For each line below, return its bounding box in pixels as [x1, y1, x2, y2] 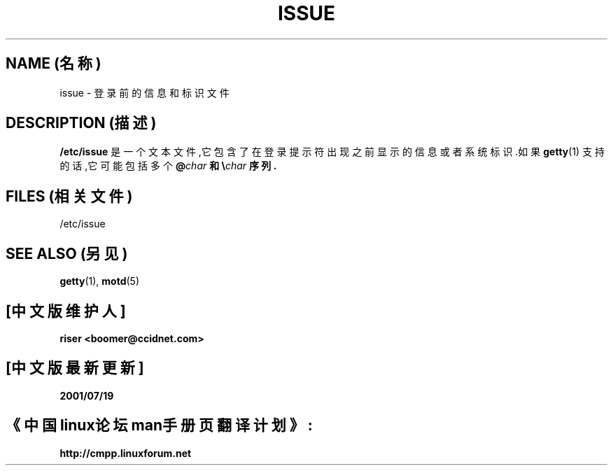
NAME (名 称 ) [6, 55, 101, 73]
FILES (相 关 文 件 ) [6, 187, 133, 205]
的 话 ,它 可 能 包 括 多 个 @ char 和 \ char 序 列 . [59, 160, 277, 172]
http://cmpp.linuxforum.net [59, 447, 192, 459]
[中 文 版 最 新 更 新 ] [6, 359, 144, 377]
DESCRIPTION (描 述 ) [6, 114, 157, 132]
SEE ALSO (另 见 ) [6, 244, 128, 262]
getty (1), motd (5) [59, 275, 140, 288]
